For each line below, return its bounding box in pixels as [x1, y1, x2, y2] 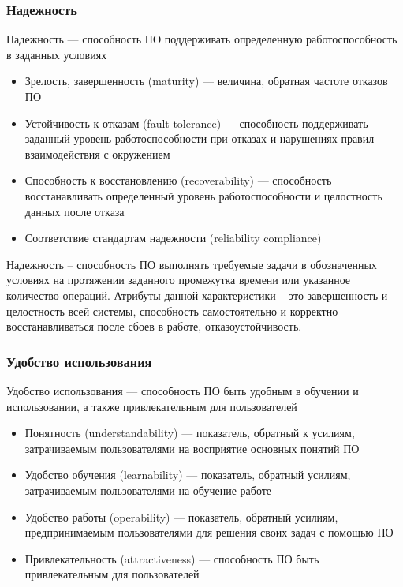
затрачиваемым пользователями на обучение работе [24, 481, 272, 498]
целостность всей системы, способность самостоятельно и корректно [6, 302, 338, 319]
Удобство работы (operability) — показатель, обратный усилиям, [24, 508, 338, 525]
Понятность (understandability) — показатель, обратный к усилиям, [24, 424, 355, 441]
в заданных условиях [6, 46, 107, 62]
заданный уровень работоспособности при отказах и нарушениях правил [24, 130, 375, 147]
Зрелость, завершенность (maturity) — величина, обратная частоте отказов [24, 73, 388, 89]
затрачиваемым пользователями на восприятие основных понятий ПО [24, 439, 360, 456]
